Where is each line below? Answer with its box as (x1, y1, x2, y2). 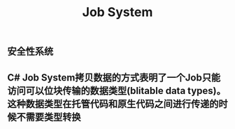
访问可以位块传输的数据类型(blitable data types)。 (7, 85, 226, 97)
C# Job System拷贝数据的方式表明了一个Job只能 (7, 72, 221, 83)
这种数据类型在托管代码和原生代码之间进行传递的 (7, 97, 219, 109)
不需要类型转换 (16, 111, 81, 123)
